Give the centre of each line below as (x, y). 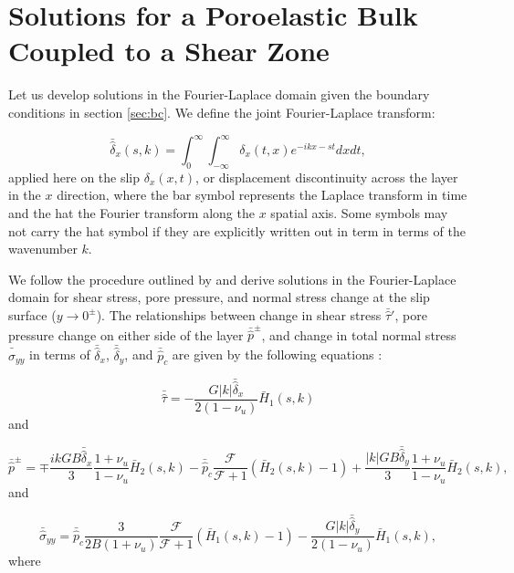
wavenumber (43, 249)
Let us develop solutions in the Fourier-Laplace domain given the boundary (219, 94)
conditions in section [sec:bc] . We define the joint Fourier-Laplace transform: (222, 112)
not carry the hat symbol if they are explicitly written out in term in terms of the (237, 230)
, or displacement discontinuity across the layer (327, 177)
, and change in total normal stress (359, 334)
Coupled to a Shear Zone (169, 51)
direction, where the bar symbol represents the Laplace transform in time (262, 195)
